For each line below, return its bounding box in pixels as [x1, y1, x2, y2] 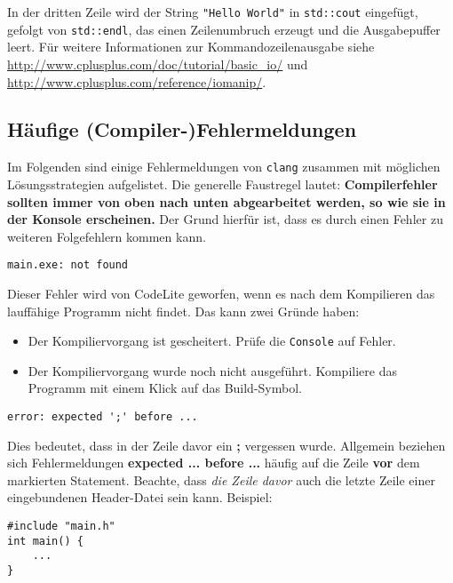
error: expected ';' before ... [7, 411, 198, 424]
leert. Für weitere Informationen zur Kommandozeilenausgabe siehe [7, 37, 375, 56]
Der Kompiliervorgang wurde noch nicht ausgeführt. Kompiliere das [28, 361, 397, 379]
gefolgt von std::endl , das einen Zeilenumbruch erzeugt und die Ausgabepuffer [7, 20, 441, 38]
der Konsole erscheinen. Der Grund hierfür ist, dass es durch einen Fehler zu [7, 210, 443, 228]
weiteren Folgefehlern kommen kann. [7, 227, 206, 245]
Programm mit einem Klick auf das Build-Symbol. [28, 379, 302, 397]
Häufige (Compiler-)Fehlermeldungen [7, 116, 357, 143]
